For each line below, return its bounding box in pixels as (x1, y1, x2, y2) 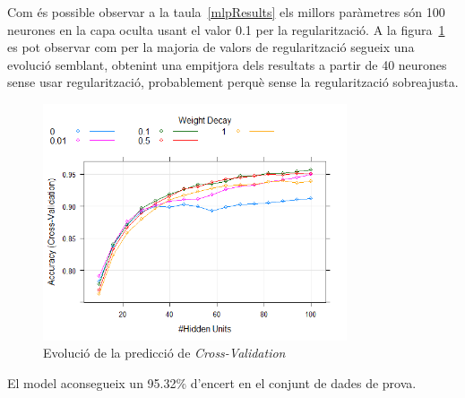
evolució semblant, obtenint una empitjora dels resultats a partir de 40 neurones (7, 55, 447, 74)
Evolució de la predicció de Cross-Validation (43, 343, 286, 362)
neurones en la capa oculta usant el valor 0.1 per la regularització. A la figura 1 (7, 20, 445, 39)
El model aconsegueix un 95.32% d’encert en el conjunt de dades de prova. (7, 373, 417, 392)
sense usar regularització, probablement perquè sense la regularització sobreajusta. (7, 73, 459, 91)
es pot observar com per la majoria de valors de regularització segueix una (7, 38, 415, 56)
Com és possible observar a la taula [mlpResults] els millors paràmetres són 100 (7, 3, 445, 21)
